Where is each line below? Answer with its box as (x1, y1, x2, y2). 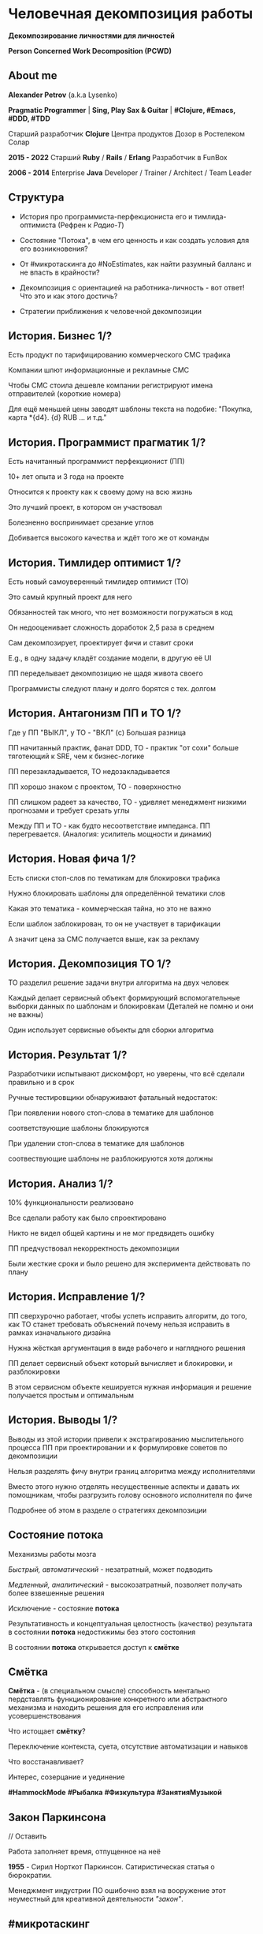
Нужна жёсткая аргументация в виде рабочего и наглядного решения (8, 1343, 246, 1352)
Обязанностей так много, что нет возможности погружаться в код (8, 608, 233, 616)
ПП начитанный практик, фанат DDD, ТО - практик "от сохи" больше (8, 743, 239, 752)
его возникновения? (19, 244, 88, 253)
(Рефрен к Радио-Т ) (57, 220, 124, 230)
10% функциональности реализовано (8, 1198, 134, 1207)
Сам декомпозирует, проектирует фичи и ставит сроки (8, 638, 194, 647)
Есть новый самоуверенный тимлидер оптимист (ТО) (8, 577, 189, 586)
